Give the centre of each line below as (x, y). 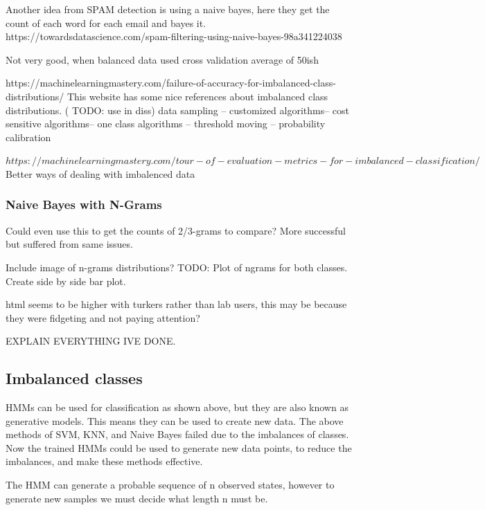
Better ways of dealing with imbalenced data (100, 173)
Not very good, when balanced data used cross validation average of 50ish (162, 59)
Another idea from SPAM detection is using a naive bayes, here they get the (168, 9)
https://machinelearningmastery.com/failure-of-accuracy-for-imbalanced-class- (171, 83)
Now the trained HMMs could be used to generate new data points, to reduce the (179, 447)
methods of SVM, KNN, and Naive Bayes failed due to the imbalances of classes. (177, 434)
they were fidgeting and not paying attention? (103, 317)
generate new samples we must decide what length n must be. (137, 498)
